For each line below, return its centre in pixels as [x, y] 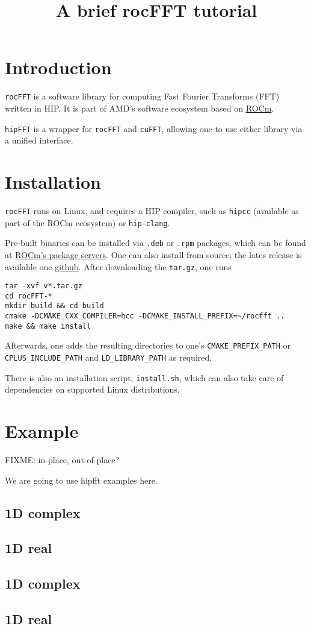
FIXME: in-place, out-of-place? [62, 460]
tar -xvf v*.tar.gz [44, 286]
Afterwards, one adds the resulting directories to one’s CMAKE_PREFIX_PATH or [148, 345]
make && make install [48, 326]
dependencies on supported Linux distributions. [92, 389]
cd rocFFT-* [29, 296]
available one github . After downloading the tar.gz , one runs [118, 266]
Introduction [58, 67]
